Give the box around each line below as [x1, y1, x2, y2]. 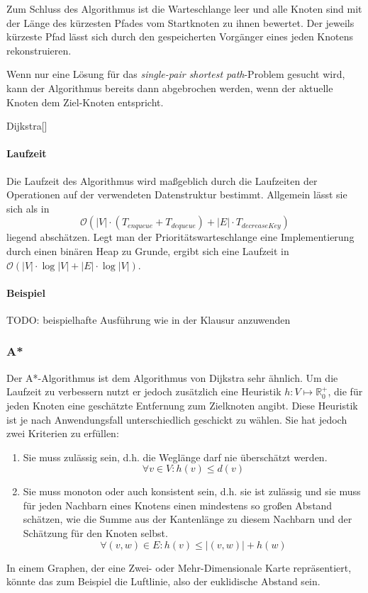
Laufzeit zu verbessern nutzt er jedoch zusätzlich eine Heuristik [6, 384, 281, 399]
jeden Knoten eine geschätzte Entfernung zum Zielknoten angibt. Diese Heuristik [6, 397, 358, 412]
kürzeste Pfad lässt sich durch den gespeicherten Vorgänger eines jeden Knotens [6, 29, 353, 44]
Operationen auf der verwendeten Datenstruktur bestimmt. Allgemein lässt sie [6, 187, 347, 202]
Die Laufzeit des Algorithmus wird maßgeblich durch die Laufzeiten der [6, 173, 318, 188]
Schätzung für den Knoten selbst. [23, 526, 168, 541]
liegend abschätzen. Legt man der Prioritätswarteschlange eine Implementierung [6, 230, 355, 244]
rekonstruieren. [6, 43, 72, 57]
